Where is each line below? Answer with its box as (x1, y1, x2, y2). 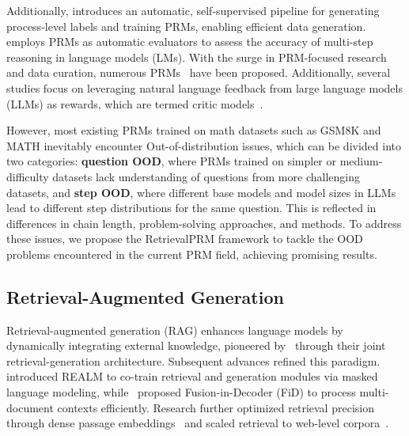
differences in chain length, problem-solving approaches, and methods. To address (6, 214, 402, 231)
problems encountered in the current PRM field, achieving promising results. (6, 245, 377, 262)
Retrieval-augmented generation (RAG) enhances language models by (6, 321, 343, 338)
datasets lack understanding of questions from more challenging (52, 168, 360, 184)
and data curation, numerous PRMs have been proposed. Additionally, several (6, 64, 391, 81)
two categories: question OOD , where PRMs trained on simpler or (6, 153, 336, 169)
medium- (339, 153, 383, 169)
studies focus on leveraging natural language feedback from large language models (6, 79, 403, 96)
